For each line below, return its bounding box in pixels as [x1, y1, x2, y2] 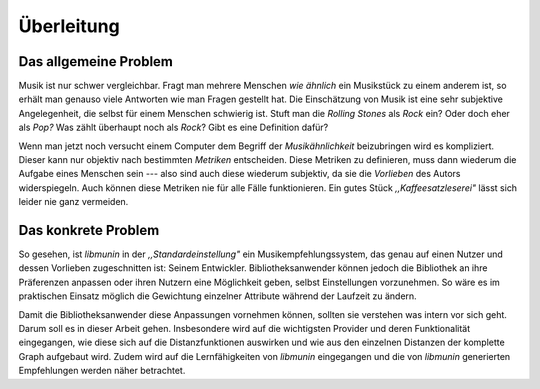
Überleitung [18, 15, 120, 37]
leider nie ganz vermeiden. [18, 196, 129, 208]
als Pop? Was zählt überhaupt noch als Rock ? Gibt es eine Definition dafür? [18, 121, 329, 134]
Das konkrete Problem [18, 222, 160, 239]
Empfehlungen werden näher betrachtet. [18, 365, 186, 377]
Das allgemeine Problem [18, 53, 174, 70]
